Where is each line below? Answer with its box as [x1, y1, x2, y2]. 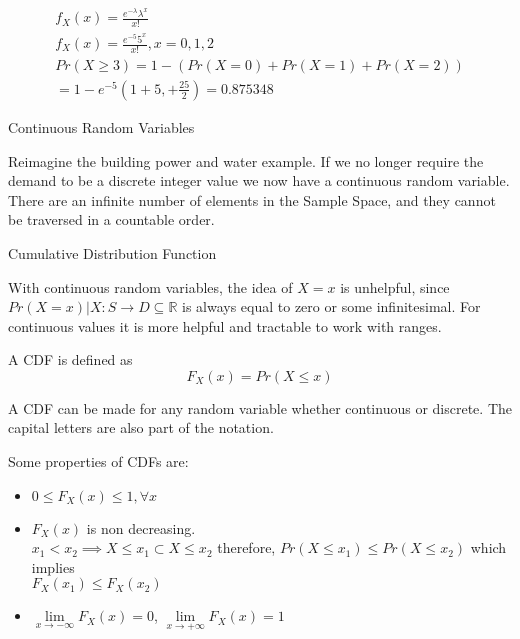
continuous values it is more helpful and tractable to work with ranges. [8, 315, 442, 336]
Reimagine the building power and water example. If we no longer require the [8, 150, 484, 171]
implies [31, 556, 75, 577]
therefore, [217, 537, 276, 558]
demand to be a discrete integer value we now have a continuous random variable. [8, 170, 510, 191]
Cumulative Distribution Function [8, 242, 217, 263]
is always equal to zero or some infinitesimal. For [181, 296, 481, 317]
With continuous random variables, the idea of [8, 276, 293, 297]
